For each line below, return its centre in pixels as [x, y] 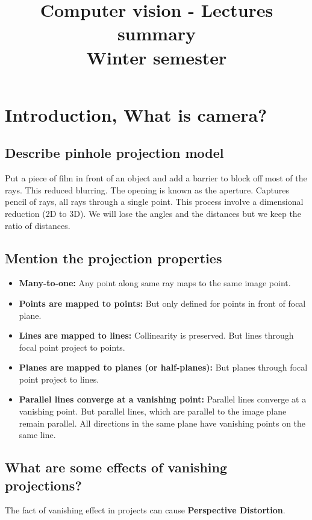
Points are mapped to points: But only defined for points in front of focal [162, 303]
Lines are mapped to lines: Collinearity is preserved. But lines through [156, 335]
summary [157, 33]
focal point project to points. [72, 347]
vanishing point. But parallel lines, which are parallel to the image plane [153, 411]
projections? [43, 485]
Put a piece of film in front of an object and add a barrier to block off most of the [156, 178]
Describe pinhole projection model [114, 153]
